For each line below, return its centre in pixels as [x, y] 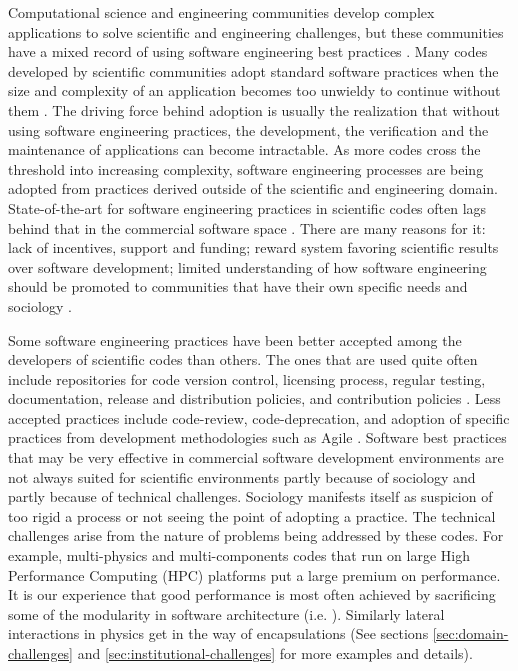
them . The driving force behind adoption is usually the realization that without [254, 109]
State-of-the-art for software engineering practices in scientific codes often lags [247, 207]
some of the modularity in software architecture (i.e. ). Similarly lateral [226, 613]
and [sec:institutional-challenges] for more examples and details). [275, 653]
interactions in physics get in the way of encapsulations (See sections [218, 633]
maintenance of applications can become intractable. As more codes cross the [244, 149]
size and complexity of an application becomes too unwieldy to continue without [254, 90]
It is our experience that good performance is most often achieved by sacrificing [252, 594]
